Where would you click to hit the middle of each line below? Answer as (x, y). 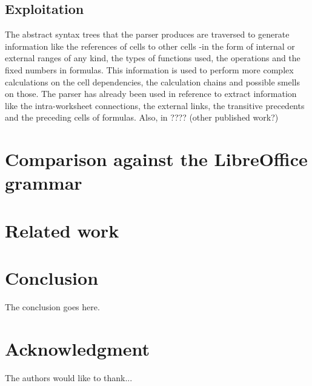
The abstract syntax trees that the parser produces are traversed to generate (147, 34)
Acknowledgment (77, 348)
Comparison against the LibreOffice (156, 159)
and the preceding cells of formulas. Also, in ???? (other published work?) (142, 117)
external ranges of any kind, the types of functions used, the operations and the (153, 58)
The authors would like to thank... (69, 377)
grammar (44, 183)
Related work (62, 230)
